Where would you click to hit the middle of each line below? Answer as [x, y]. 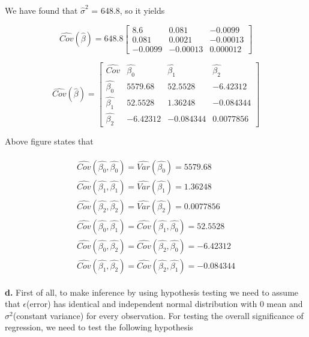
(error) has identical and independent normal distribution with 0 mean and [165, 304]
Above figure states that [49, 141]
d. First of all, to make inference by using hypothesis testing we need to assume [152, 292]
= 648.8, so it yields [128, 10]
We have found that [41, 10]
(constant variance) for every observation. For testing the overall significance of [158, 315]
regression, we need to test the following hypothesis [99, 327]
